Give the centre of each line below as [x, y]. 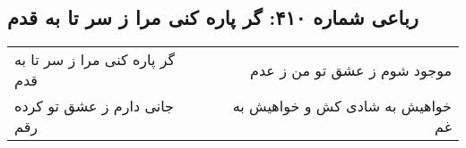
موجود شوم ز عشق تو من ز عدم [351, 70]
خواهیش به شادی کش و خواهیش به [342, 106]
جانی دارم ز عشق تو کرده [94, 106]
